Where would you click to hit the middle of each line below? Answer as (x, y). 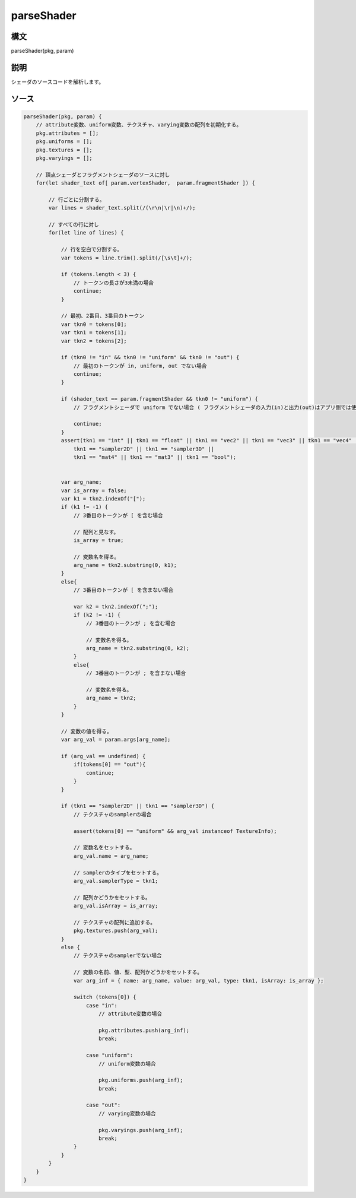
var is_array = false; (94, 490)
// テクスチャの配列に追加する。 (115, 922)
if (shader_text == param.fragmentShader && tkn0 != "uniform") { (159, 399)
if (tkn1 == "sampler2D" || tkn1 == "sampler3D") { (138, 806)
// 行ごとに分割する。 (77, 199)
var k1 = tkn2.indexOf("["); (103, 498)
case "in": (102, 1005)
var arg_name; (81, 482)
